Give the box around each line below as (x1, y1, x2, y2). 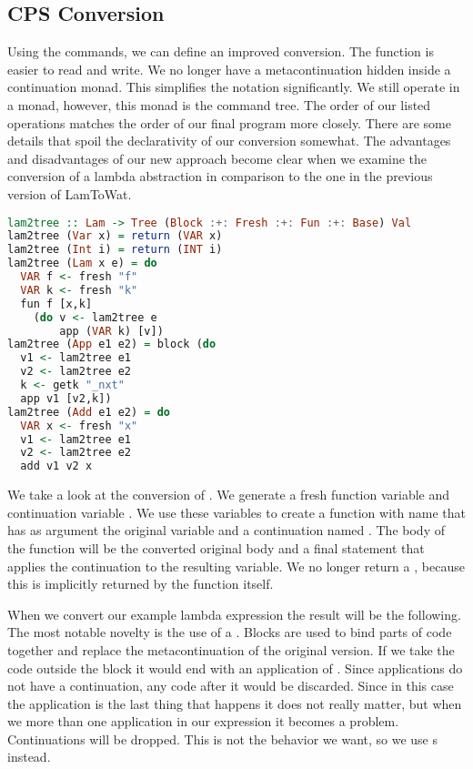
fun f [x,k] (20, 297, 93, 310)
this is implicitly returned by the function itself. (7, 574, 274, 593)
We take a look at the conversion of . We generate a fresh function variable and (7, 485, 450, 504)
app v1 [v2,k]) (20, 391, 112, 405)
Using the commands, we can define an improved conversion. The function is (7, 42, 434, 61)
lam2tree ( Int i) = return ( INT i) (7, 243, 223, 257)
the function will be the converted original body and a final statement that (7, 538, 425, 557)
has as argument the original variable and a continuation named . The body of (7, 521, 445, 540)
